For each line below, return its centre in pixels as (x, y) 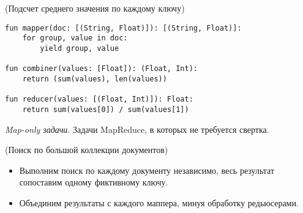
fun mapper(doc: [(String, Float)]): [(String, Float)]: (123, 28)
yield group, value (80, 48)
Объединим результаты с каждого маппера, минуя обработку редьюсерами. (159, 202)
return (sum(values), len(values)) (95, 79)
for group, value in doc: (75, 38)
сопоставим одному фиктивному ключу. (94, 182)
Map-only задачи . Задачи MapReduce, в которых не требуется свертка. (137, 129)
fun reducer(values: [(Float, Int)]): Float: (99, 99)
